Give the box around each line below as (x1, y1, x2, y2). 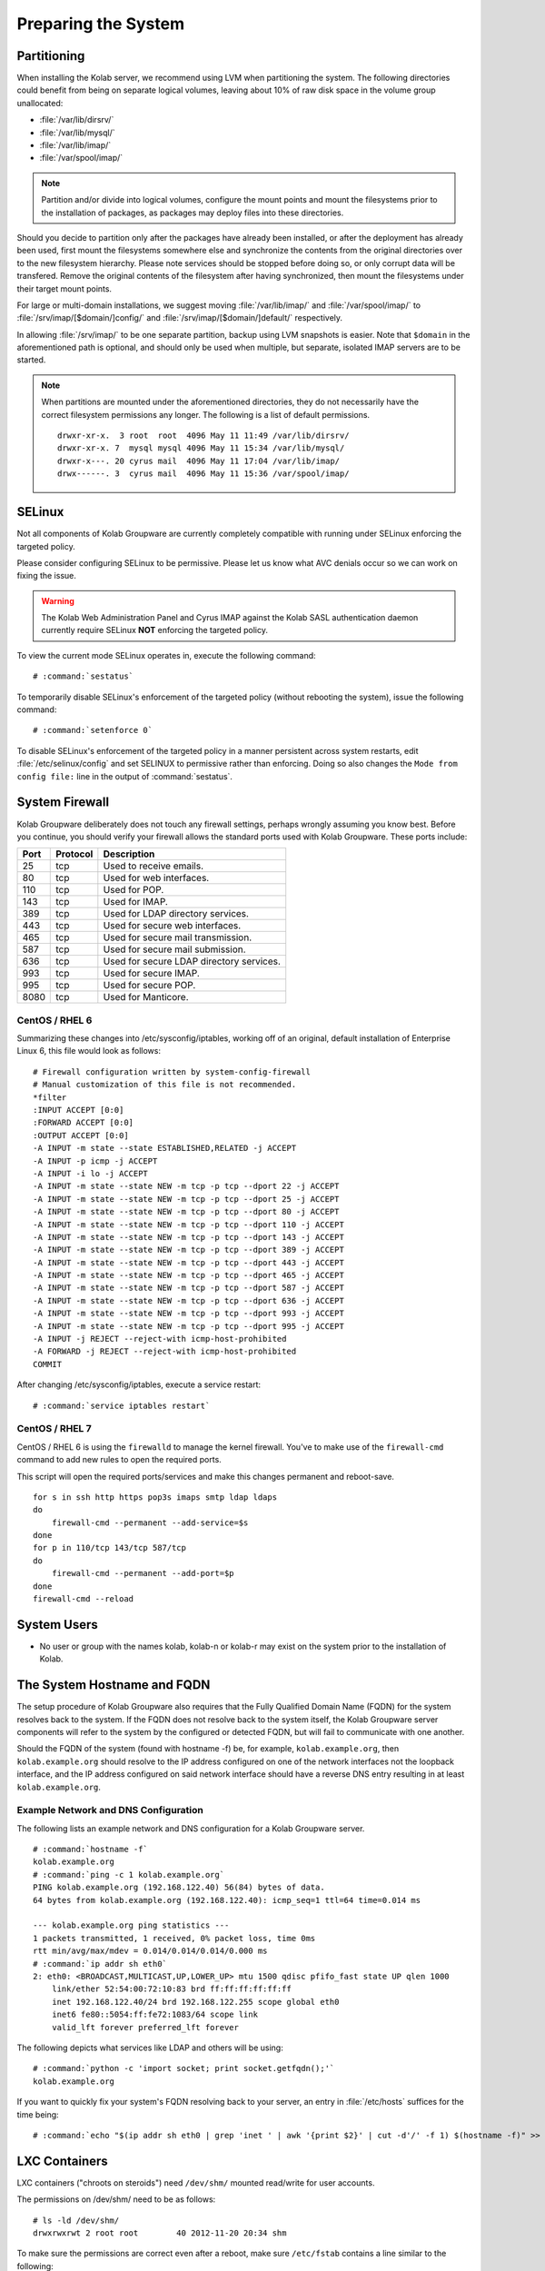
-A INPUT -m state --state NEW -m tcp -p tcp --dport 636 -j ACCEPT (33, 1295, 344, 1305)
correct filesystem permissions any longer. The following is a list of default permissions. (41, 409, 371, 420)
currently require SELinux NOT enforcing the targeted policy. (41, 625, 268, 636)
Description (103, 848, 155, 860)
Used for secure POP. (103, 979, 196, 992)
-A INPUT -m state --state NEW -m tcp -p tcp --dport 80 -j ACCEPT (33, 1206, 340, 1217)
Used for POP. (103, 884, 164, 897)
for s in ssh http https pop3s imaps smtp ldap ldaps (33, 1492, 277, 1502)
